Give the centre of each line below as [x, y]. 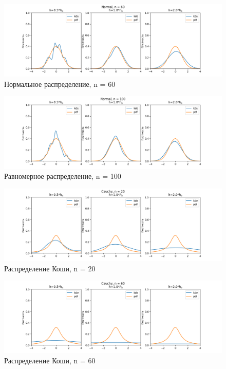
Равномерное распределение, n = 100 [63, 176]
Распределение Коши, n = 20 [50, 268]
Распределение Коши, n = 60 [50, 360]
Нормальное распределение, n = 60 [60, 84]
